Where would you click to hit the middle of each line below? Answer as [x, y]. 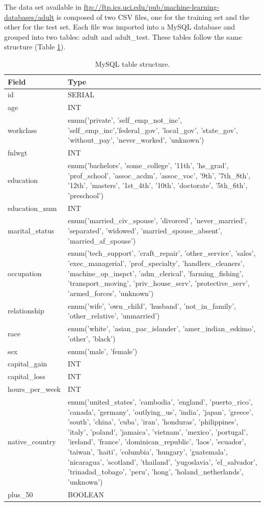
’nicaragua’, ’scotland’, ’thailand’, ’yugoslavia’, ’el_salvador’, [163, 461]
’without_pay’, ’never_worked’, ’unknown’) [136, 140]
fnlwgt [18, 153]
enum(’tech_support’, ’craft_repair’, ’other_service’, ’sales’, [162, 253]
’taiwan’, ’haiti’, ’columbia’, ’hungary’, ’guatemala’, [148, 451]
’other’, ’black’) [92, 338]
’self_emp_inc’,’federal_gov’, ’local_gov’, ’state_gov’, [153, 130]
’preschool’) [86, 195]
